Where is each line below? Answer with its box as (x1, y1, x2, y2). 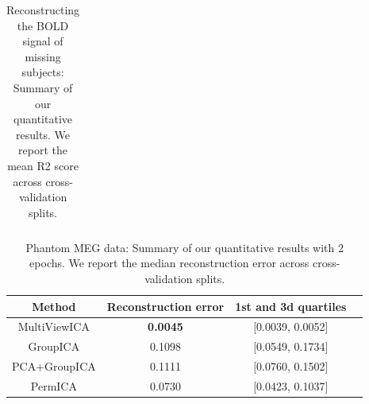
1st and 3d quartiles (235, 297, 347, 314)
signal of (22, 33, 63, 49)
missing (25, 48, 61, 64)
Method (32, 297, 76, 314)
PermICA (30, 377, 77, 394)
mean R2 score (7, 157, 79, 173)
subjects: (21, 64, 64, 80)
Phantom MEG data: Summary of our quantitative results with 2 (25, 239, 344, 255)
